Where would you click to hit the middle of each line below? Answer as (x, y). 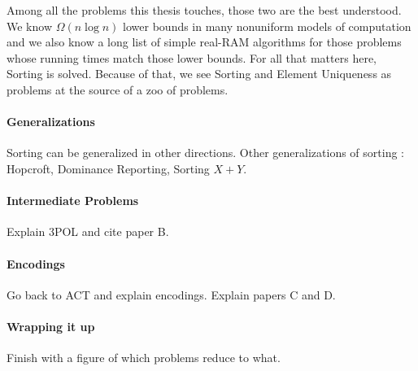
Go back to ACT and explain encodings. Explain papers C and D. (171, 294)
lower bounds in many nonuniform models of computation (267, 26)
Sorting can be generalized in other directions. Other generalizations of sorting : (205, 153)
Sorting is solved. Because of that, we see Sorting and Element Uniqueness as (199, 74)
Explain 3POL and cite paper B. (88, 231)
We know (29, 26)
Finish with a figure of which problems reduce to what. (144, 358)
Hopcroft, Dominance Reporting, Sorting (108, 168)
